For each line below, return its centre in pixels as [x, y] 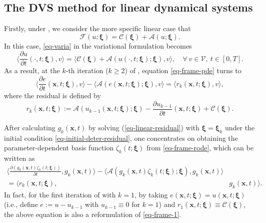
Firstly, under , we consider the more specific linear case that [97, 28]
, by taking [151, 194]
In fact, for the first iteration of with [60, 194]
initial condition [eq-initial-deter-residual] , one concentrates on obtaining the [121, 138]
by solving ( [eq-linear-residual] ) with [144, 127]
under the [240, 127]
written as [19, 158]
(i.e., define [21, 204]
